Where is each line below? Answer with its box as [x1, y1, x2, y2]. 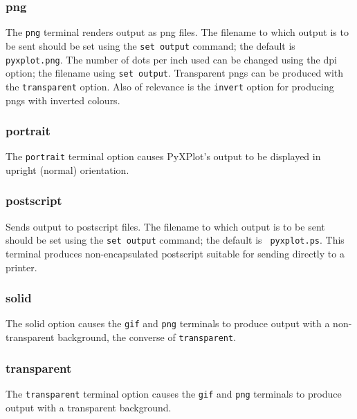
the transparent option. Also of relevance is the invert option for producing [6, 79, 334, 93]
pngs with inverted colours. [6, 92, 120, 107]
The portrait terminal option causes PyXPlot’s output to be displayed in [6, 149, 321, 164]
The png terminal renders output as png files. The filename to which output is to [6, 25, 349, 39]
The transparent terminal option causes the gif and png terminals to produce [6, 386, 342, 400]
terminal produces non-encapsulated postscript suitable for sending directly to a [6, 246, 345, 261]
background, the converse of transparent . [57, 330, 237, 344]
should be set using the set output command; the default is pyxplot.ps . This [6, 233, 345, 247]
